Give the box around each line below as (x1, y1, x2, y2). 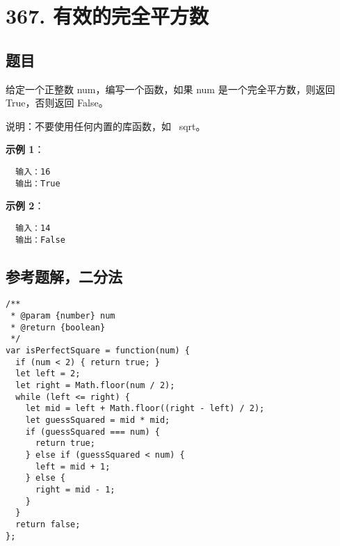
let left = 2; (15, 369, 81, 379)
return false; (15, 519, 81, 529)
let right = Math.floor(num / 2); (15, 380, 175, 390)
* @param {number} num (10, 311, 115, 321)
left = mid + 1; (35, 461, 111, 472)
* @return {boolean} (10, 322, 106, 332)
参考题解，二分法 (6, 265, 122, 287)
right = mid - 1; (35, 484, 115, 495)
